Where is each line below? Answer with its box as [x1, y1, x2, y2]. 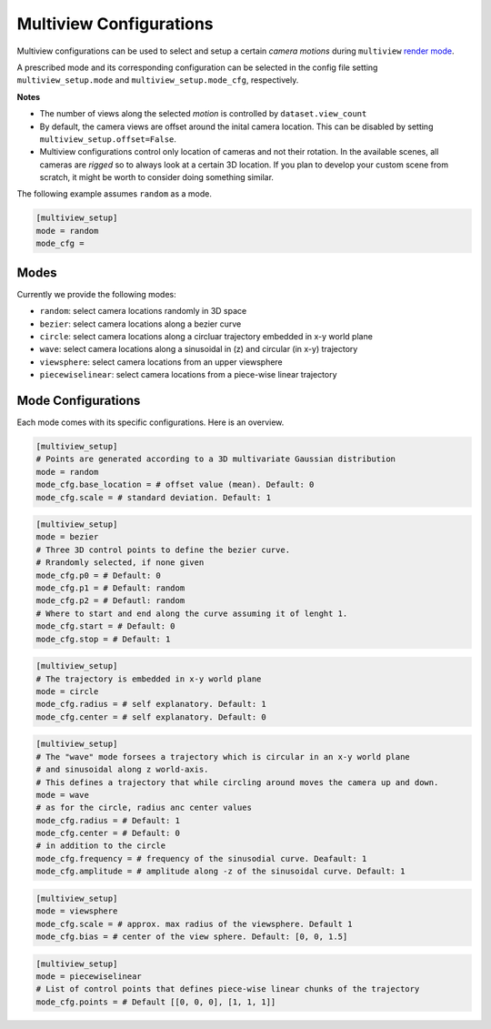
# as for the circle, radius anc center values [35, 802, 252, 813]
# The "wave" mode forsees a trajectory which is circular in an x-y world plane [35, 752, 411, 762]
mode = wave [35, 790, 90, 800]
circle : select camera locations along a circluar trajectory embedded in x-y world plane [39, 330, 373, 341]
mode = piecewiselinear [35, 971, 143, 982]
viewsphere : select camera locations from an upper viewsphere [39, 356, 284, 368]
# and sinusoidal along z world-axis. [35, 764, 209, 775]
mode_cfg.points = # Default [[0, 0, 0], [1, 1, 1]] [35, 996, 276, 1007]
